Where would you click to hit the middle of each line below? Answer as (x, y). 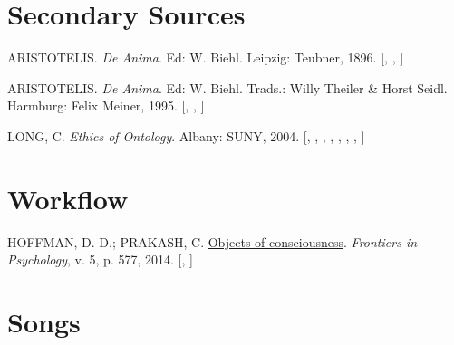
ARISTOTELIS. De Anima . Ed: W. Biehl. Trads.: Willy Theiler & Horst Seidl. (227, 87)
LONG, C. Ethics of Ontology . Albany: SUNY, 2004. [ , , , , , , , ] (186, 135)
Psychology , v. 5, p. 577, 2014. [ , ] (100, 259)
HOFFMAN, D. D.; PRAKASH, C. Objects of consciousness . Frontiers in (213, 241)
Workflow (68, 198)
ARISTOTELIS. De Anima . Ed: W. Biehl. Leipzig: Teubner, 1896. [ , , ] (206, 57)
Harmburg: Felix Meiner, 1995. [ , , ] (106, 105)
